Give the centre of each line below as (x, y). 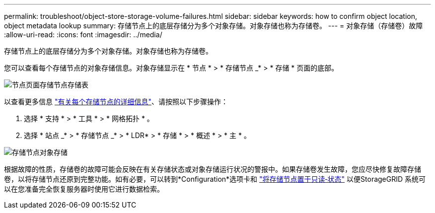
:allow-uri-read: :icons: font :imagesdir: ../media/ (83, 35)
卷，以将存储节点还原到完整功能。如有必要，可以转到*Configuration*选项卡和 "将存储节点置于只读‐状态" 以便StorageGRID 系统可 (215, 179)
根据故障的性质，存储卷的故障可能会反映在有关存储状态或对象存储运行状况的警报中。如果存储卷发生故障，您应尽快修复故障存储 (213, 169)
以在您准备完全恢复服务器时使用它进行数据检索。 (84, 189)
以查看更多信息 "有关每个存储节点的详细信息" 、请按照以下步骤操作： (116, 102)
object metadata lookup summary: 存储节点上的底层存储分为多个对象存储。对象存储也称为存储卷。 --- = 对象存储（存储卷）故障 (214, 26)
